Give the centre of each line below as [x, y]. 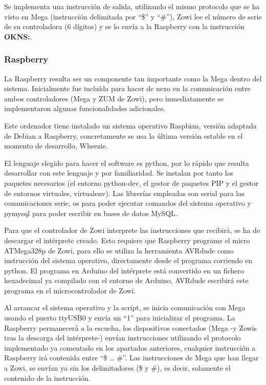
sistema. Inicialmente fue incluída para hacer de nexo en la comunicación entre [127, 88]
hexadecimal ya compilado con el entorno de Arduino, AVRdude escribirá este [126, 280]
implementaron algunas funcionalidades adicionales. [85, 108]
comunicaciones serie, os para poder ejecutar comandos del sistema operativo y [128, 203]
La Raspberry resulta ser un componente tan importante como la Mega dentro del [133, 78]
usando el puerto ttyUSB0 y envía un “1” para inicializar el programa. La [120, 318]
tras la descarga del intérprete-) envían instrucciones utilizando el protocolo [123, 338]
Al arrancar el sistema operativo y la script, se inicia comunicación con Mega [125, 307]
